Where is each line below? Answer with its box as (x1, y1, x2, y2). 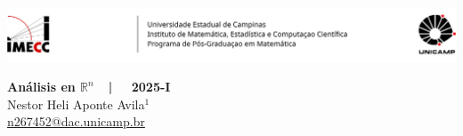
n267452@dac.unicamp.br (7, 112, 145, 131)
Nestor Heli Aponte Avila (7, 94, 145, 113)
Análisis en (7, 77, 76, 96)
